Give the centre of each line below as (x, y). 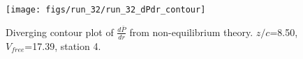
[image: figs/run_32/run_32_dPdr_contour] (106, 10)
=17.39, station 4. (63, 45)
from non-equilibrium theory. (191, 32)
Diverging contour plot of (60, 32)
